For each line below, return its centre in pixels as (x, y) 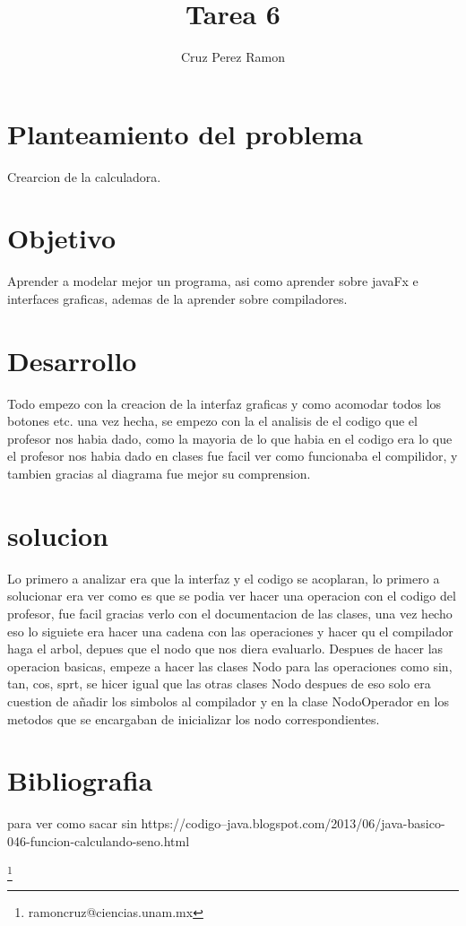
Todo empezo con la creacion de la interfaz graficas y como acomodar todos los (224, 403)
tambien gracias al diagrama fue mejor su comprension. (159, 474)
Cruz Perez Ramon (233, 57)
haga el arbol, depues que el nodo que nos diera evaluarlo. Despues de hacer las (225, 649)
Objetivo (62, 238)
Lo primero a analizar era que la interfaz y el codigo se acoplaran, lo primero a (224, 578)
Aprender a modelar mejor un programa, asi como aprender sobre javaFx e (213, 281)
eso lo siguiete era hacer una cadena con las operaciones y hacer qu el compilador (230, 631)
